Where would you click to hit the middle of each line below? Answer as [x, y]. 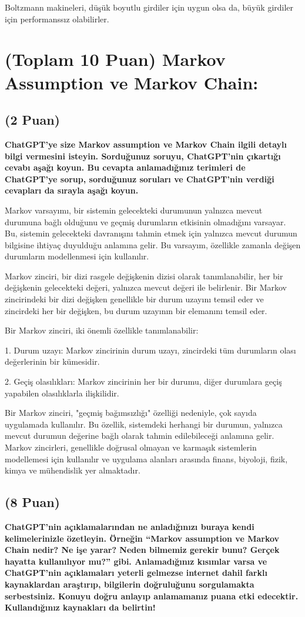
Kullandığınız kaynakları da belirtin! [80, 607]
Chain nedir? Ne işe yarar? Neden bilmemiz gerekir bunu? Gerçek [142, 550]
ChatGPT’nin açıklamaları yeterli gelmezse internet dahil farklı [136, 573]
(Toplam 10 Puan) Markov [115, 59]
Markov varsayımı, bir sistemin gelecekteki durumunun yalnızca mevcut [134, 210]
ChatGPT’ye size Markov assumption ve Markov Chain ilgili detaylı [146, 144]
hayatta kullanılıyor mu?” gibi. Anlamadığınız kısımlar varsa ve [136, 561]
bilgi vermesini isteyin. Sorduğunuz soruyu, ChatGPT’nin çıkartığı [143, 156]
